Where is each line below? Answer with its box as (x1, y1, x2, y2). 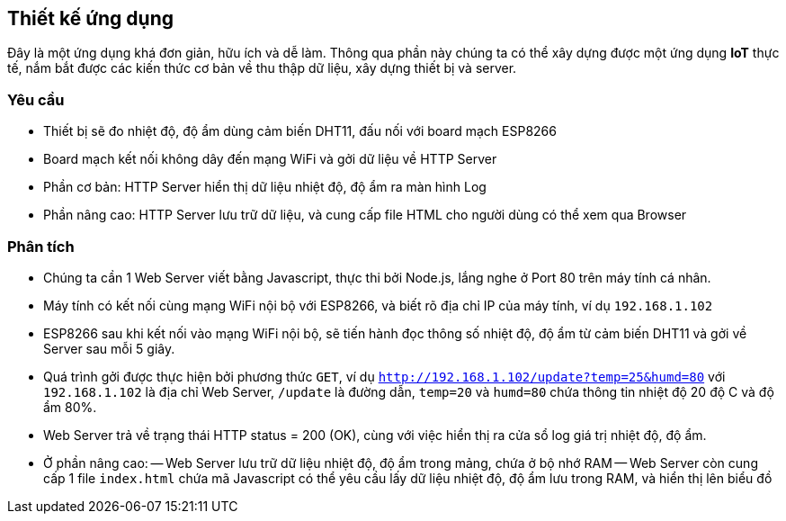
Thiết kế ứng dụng (7, 7, 174, 30)
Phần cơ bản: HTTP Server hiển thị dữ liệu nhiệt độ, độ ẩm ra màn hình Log (43, 179, 487, 195)
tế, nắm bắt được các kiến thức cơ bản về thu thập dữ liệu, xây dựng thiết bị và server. (7, 60, 517, 76)
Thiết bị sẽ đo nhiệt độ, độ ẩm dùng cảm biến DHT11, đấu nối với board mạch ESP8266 (43, 123, 557, 139)
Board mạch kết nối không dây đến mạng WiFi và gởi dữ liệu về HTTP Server (43, 151, 497, 167)
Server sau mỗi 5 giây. (43, 340, 175, 356)
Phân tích (7, 237, 75, 256)
